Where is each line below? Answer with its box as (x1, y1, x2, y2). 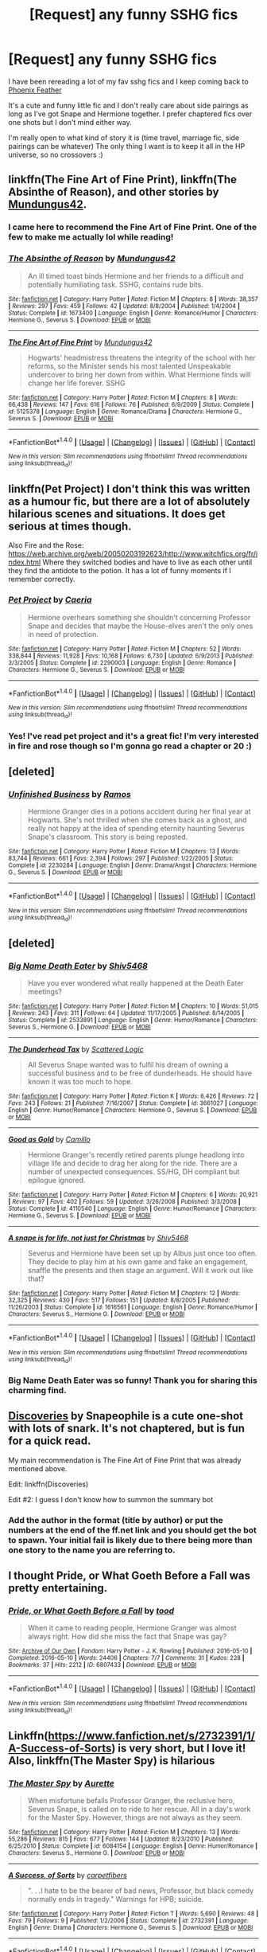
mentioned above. (8, 1463, 68, 1474)
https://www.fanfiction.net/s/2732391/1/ (48, 1729, 256, 1743)
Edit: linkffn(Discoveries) (8, 1479, 89, 1489)
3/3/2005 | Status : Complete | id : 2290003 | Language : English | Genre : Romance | (8, 658, 237, 666)
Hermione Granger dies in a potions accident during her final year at (27, 806, 252, 817)
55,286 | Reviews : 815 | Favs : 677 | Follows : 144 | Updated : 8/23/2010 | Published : (8, 1835, 234, 1843)
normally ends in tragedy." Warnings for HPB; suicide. (27, 1894, 204, 1903)
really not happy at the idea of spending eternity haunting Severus (27, 824, 245, 834)
